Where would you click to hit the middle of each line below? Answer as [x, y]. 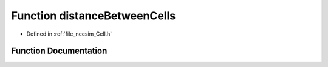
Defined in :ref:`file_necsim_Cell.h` [69, 34]
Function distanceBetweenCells [94, 16]
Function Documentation [59, 51]
